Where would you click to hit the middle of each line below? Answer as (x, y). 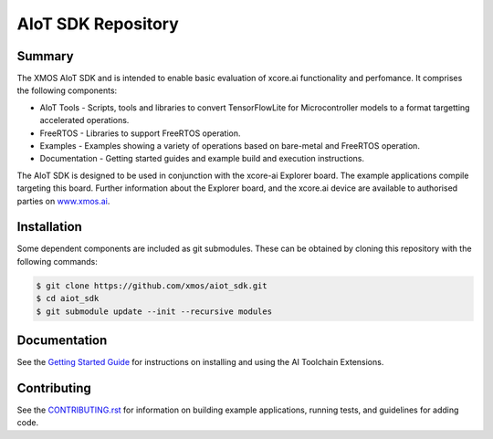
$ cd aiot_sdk (68, 298)
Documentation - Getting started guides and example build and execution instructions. (202, 159)
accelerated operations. (84, 120)
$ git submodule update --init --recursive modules (154, 311)
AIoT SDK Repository (98, 24)
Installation (49, 227)
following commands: (57, 261)
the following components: (67, 90)
